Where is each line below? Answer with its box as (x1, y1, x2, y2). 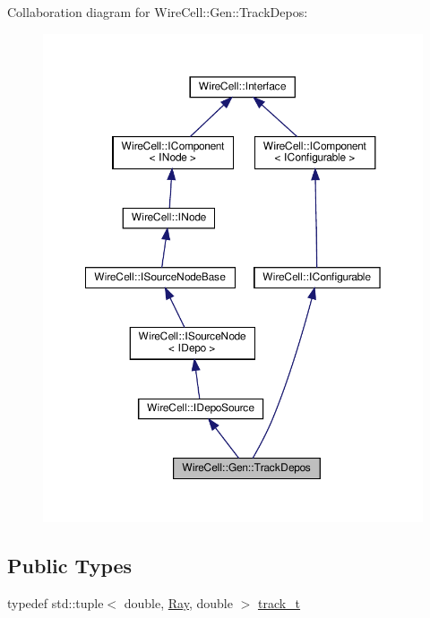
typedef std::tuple (7, 594, 104, 613)
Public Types (7, 552, 133, 579)
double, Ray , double (124, 594, 233, 613)
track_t (257, 594, 301, 613)
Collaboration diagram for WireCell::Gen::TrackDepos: (7, 3, 308, 21)
